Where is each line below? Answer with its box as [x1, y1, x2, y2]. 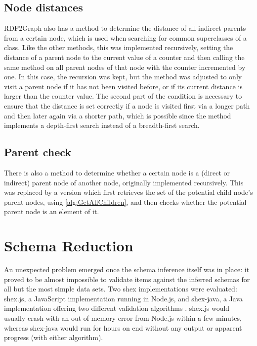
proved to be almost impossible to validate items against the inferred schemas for [4, 274, 250, 284]
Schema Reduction [4, 235, 133, 256]
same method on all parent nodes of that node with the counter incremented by [4, 61, 246, 72]
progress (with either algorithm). [4, 332, 103, 343]
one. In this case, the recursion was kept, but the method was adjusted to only [4, 71, 242, 82]
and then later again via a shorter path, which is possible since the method [4, 110, 231, 120]
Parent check [4, 144, 72, 160]
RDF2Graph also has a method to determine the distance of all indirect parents [4, 23, 246, 33]
